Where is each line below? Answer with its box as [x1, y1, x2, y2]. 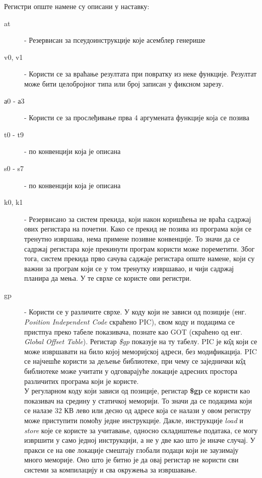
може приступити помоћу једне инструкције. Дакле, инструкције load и [24, 415, 243, 425]
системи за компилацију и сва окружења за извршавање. [24, 464, 197, 474]
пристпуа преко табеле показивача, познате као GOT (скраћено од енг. [24, 326, 242, 337]
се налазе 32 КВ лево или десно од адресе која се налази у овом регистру [24, 405, 251, 416]
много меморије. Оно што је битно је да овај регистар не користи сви [24, 454, 239, 465]
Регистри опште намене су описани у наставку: [4, 1, 150, 11]
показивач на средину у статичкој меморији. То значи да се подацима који [24, 395, 252, 406]
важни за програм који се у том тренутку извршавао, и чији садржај [24, 263, 234, 273]
